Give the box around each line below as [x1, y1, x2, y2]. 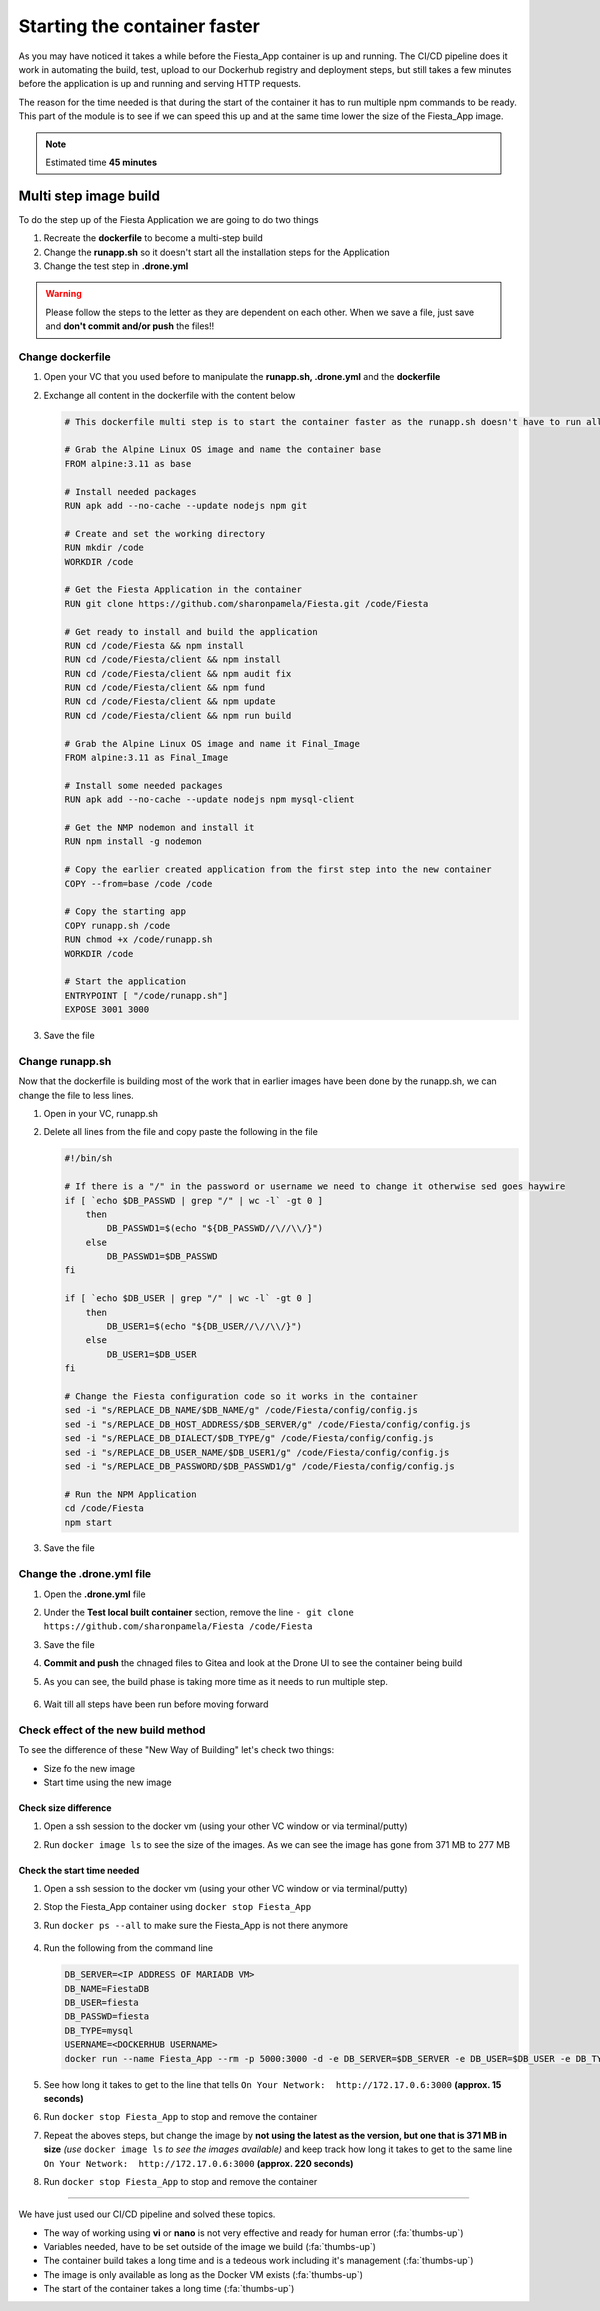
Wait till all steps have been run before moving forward [43, 1698, 269, 1710]
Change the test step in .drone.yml [43, 260, 189, 272]
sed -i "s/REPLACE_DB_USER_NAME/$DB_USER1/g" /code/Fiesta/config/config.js [64, 1446, 450, 1458]
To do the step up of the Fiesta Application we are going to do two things [18, 213, 319, 225]
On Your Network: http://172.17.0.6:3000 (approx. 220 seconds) [43, 2157, 354, 2169]
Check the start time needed [18, 1864, 140, 1876]
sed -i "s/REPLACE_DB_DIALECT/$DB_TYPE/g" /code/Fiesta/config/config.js [64, 1433, 434, 1444]
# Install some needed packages [64, 780, 224, 791]
